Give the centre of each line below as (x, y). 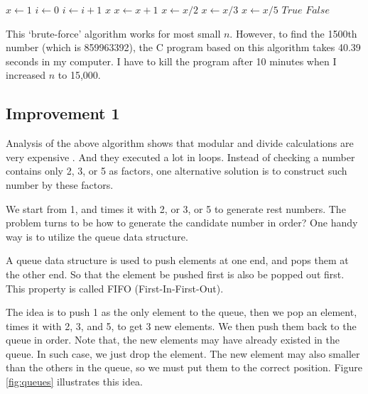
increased (26, 75)
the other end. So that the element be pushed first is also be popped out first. (175, 274)
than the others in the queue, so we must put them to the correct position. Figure (184, 367)
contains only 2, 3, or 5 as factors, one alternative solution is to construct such (177, 171)
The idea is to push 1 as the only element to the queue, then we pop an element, (182, 312)
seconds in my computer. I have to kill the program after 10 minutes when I (171, 61)
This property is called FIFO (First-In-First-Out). (115, 288)
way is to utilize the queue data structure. (97, 236)
